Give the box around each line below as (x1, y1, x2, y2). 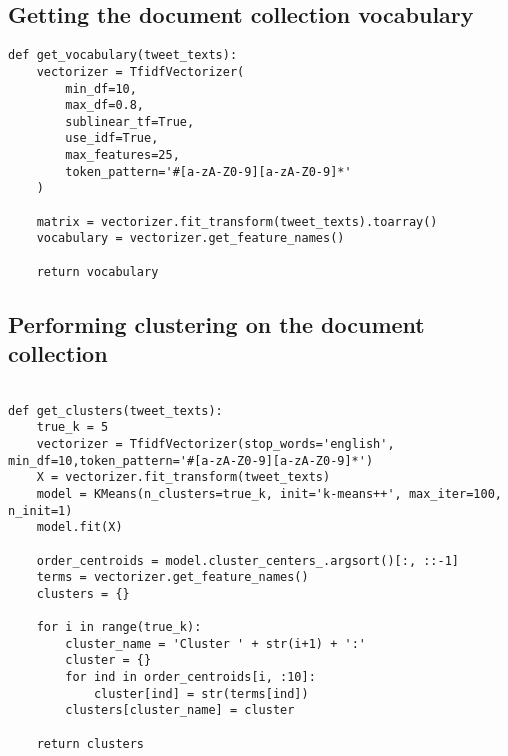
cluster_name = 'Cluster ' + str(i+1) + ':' (65, 636, 366, 651)
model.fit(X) (36, 520, 123, 535)
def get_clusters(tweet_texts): (8, 403, 223, 418)
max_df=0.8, (65, 98, 145, 113)
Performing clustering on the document (8, 308, 425, 339)
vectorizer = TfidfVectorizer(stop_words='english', (36, 436, 395, 451)
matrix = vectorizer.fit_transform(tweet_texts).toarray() (36, 214, 438, 229)
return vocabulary (36, 264, 159, 279)
